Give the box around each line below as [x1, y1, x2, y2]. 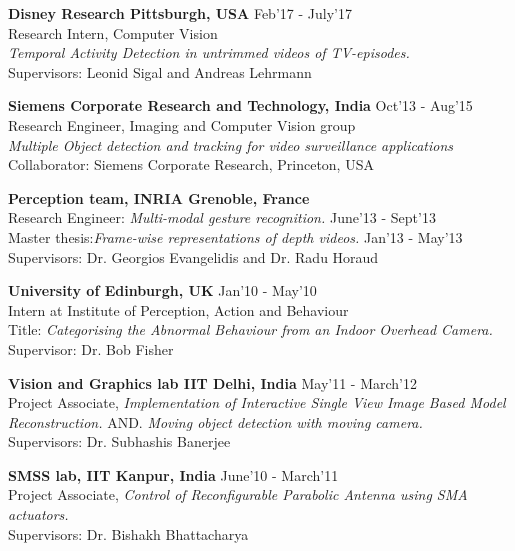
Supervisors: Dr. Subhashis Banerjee [8, 431, 231, 452]
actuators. [8, 504, 69, 525]
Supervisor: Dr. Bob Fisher [8, 338, 174, 359]
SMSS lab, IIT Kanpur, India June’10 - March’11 [8, 464, 339, 485]
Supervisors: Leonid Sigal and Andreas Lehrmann [8, 61, 312, 82]
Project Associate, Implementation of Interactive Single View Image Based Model [8, 392, 506, 413]
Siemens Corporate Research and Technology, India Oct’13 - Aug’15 [8, 95, 473, 116]
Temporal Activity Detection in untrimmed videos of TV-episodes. [8, 42, 410, 63]
